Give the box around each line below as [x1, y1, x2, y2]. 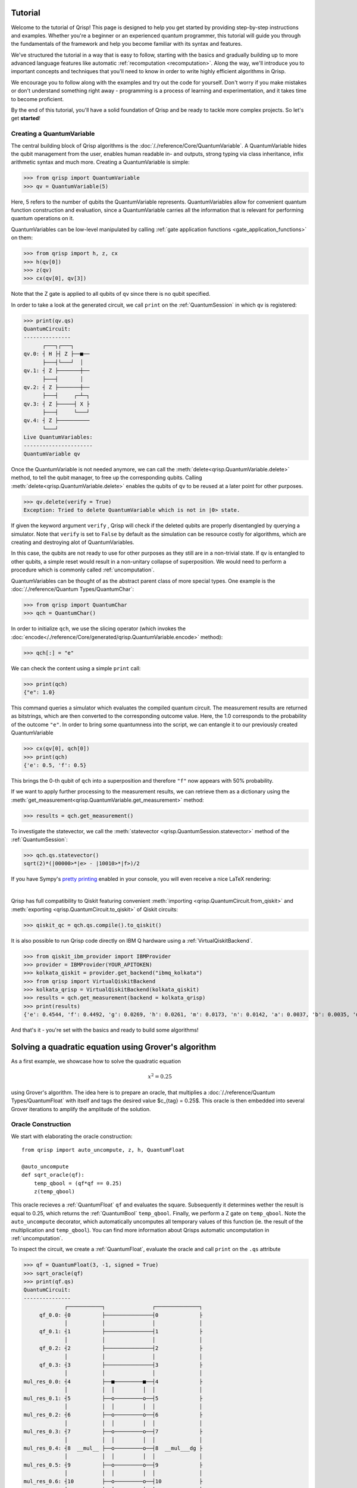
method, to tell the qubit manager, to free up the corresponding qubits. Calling [11, 474, 202, 482]
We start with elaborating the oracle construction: [11, 1133, 133, 1140]
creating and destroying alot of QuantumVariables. [11, 539, 134, 546]
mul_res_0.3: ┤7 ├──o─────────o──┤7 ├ [23, 1428, 203, 1435]
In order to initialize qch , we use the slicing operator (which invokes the [11, 625, 186, 632]
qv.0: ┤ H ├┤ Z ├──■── [23, 351, 90, 357]
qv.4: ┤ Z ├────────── [23, 417, 90, 424]
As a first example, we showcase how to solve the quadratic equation [11, 1058, 181, 1065]
